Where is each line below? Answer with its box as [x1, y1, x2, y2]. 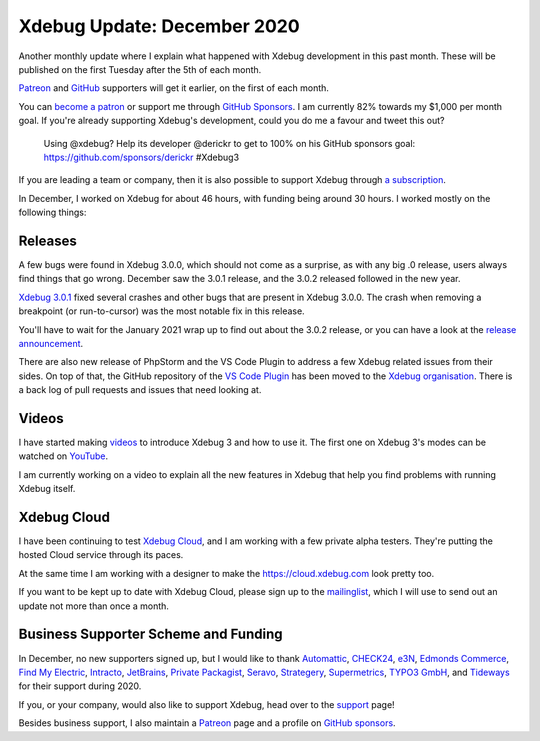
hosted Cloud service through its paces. [18, 549, 184, 561]
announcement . [18, 337, 84, 349]
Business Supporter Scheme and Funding [18, 626, 284, 643]
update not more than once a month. [18, 600, 170, 612]
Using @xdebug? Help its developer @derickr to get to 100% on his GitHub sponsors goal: [43, 137, 416, 149]
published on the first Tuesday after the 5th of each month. [18, 63, 262, 75]
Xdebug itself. [18, 483, 76, 495]
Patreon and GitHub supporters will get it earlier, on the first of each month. [18, 82, 330, 94]
